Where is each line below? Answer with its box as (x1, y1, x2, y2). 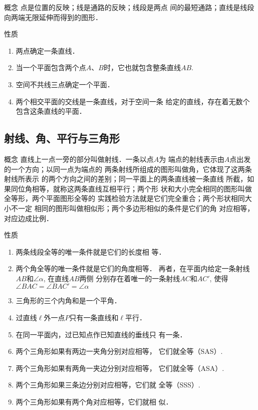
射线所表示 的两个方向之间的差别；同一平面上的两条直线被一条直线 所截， (4, 173, 247, 184)
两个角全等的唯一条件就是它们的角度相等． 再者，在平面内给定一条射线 (16, 263, 250, 274)
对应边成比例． (4, 213, 53, 223)
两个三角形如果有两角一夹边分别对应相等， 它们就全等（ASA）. (16, 362, 224, 373)
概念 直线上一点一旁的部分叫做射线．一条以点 (4, 153, 154, 164)
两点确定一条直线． (16, 45, 79, 56)
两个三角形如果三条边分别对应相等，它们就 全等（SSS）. (16, 379, 200, 390)
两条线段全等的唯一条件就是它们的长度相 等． (16, 246, 166, 257)
